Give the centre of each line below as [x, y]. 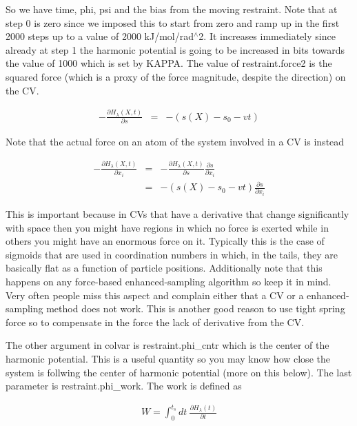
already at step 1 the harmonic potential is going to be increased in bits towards [175, 49]
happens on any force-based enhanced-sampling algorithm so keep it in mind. [169, 281]
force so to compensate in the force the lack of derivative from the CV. [155, 322]
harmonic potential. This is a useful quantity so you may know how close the [168, 358]
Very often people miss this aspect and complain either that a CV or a [155, 295]
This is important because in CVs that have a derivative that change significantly [177, 214]
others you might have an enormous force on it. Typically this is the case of [165, 241]
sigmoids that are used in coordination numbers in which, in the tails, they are [172, 254]
